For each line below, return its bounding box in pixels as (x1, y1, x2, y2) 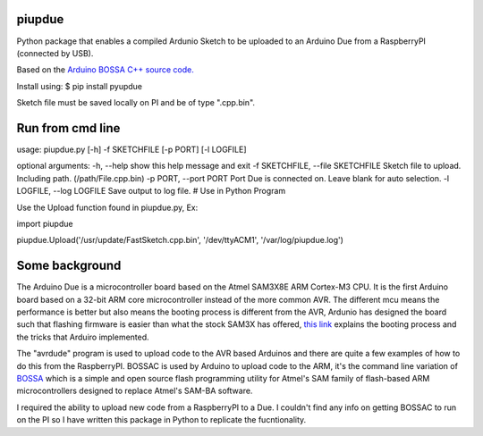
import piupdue (16, 218, 73, 229)
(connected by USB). (16, 47, 94, 58)
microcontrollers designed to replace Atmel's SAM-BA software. (16, 385, 253, 397)
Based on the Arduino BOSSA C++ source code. (16, 64, 194, 75)
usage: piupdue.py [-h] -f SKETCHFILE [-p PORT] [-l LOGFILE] (16, 144, 247, 155)
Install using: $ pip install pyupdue (16, 80, 143, 91)
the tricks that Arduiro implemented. (16, 331, 149, 342)
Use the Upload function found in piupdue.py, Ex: (16, 202, 199, 213)
